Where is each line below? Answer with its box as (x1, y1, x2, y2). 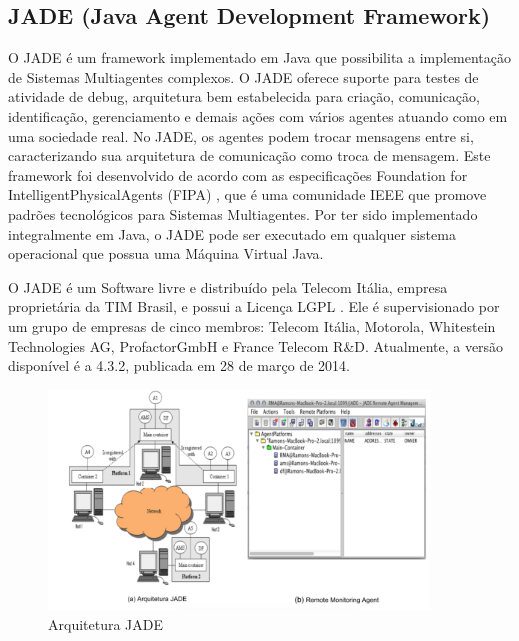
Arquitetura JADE (48, 613, 164, 634)
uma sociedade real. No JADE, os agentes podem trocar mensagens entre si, (8, 125, 474, 146)
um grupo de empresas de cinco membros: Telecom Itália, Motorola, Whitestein (8, 315, 496, 336)
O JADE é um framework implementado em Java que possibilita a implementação (8, 47, 512, 68)
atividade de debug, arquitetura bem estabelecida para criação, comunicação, (8, 86, 480, 107)
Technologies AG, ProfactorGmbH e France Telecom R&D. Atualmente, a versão (8, 335, 504, 356)
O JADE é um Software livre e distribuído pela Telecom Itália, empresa (8, 276, 448, 297)
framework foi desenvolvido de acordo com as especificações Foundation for (8, 164, 468, 185)
